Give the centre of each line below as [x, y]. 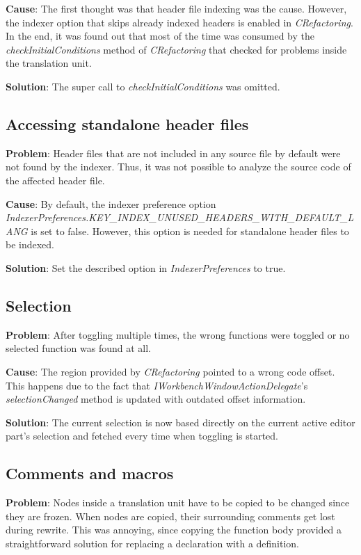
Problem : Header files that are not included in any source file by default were [173, 153]
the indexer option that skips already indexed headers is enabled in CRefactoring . [179, 22]
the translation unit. [49, 63]
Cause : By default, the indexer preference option [111, 203]
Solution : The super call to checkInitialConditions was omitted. [143, 86]
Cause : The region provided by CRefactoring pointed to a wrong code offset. [170, 371]
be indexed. [30, 244]
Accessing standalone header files [127, 123]
